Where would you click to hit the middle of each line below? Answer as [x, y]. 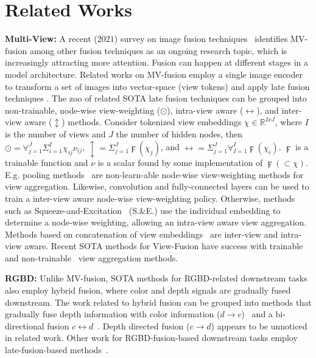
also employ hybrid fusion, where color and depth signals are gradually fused [148, 290]
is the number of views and [55, 133]
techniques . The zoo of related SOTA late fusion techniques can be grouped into [156, 98]
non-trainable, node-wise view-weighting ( [83, 110]
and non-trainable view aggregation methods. [92, 257]
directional [25, 325]
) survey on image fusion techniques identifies [201, 39]
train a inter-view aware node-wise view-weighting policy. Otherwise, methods [150, 198]
